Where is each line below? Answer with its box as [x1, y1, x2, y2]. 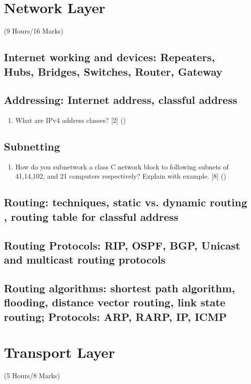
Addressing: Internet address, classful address [4, 92, 237, 107]
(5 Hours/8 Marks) [4, 370, 60, 381]
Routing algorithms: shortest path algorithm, [4, 280, 235, 295]
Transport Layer [4, 342, 115, 362]
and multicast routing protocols [4, 252, 166, 267]
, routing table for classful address [4, 209, 179, 224]
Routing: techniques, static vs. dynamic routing [4, 195, 247, 210]
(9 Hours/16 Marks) [4, 26, 63, 36]
